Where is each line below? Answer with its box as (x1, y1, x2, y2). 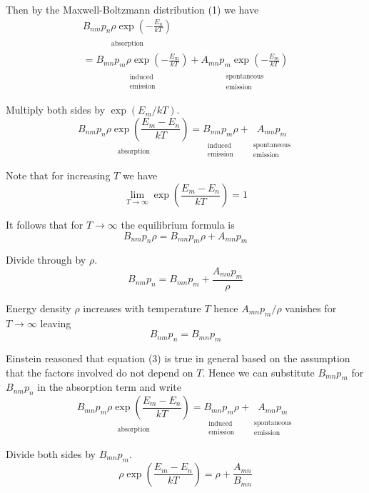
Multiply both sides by (6, 102, 106, 117)
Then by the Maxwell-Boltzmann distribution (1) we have (6, 2, 259, 16)
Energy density (6, 300, 71, 315)
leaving (40, 315, 71, 330)
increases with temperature (83, 300, 201, 315)
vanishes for (285, 300, 337, 315)
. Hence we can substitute (202, 364, 315, 379)
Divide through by (6, 252, 86, 267)
